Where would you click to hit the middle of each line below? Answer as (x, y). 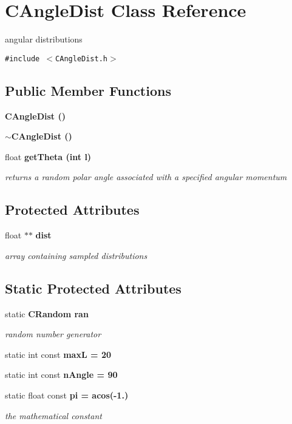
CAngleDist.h (81, 59)
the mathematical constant (53, 415)
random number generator (53, 334)
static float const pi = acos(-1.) (67, 395)
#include (22, 59)
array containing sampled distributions (76, 255)
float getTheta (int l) (48, 156)
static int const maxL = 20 (58, 354)
